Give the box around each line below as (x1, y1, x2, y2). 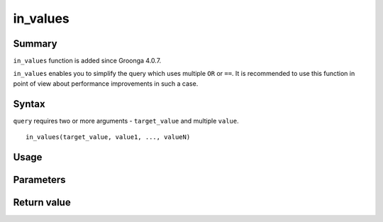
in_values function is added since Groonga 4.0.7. (13, 57, 162, 65)
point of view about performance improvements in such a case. (13, 79, 199, 88)
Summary (13, 38, 57, 50)
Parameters (13, 174, 66, 186)
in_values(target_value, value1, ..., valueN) (26, 133, 191, 141)
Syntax (13, 98, 45, 110)
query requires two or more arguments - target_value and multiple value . (13, 116, 239, 125)
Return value (13, 196, 71, 209)
